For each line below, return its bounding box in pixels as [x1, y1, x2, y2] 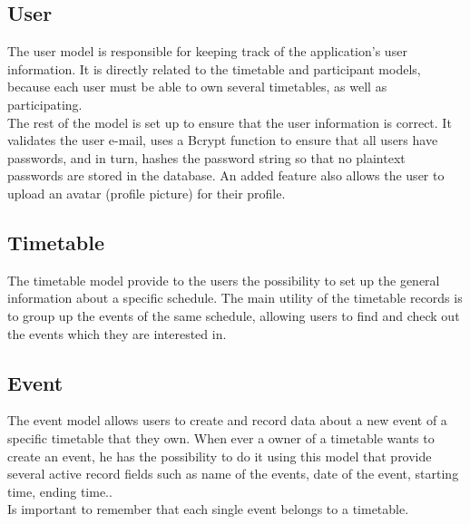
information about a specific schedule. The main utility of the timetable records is [7, 288, 463, 307]
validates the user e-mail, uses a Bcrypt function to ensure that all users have [7, 131, 438, 150]
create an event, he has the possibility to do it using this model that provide [7, 446, 432, 465]
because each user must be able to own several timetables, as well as [7, 77, 387, 96]
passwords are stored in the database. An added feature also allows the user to [7, 166, 445, 185]
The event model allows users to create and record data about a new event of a [7, 411, 447, 430]
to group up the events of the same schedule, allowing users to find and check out [7, 306, 460, 325]
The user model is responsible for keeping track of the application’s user [7, 42, 407, 61]
